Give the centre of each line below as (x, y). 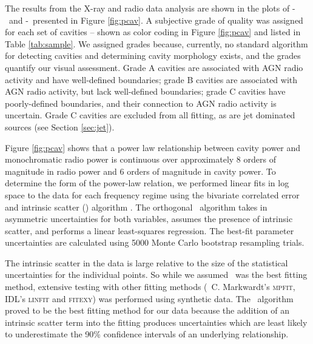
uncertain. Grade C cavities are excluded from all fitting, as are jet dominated (150, 115)
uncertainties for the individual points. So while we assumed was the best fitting (156, 275)
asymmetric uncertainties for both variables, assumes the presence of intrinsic (149, 219)
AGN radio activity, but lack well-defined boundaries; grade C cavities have (145, 91)
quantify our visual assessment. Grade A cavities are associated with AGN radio (154, 67)
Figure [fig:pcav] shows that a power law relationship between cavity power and (153, 147)
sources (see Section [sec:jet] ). (60, 126)
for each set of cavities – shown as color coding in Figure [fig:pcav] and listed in (153, 32)
